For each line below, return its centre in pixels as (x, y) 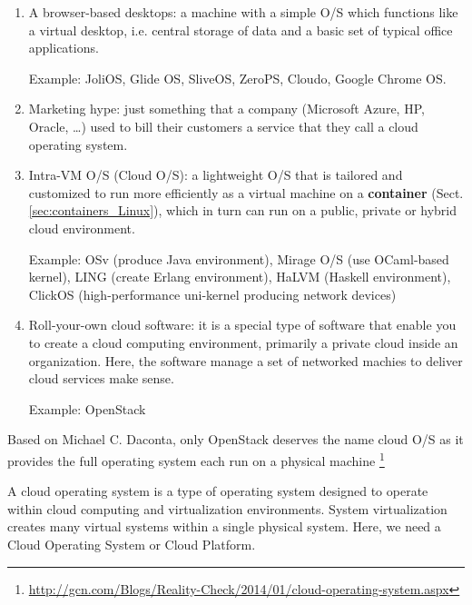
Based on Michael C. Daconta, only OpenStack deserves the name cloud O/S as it (236, 439)
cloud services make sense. (101, 378)
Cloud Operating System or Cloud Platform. (132, 544)
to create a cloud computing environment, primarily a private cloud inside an (243, 342)
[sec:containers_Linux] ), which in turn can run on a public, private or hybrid (243, 210)
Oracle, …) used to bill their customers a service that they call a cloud (223, 126)
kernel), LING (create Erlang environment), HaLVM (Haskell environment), (240, 277)
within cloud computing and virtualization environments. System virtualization (227, 508)
